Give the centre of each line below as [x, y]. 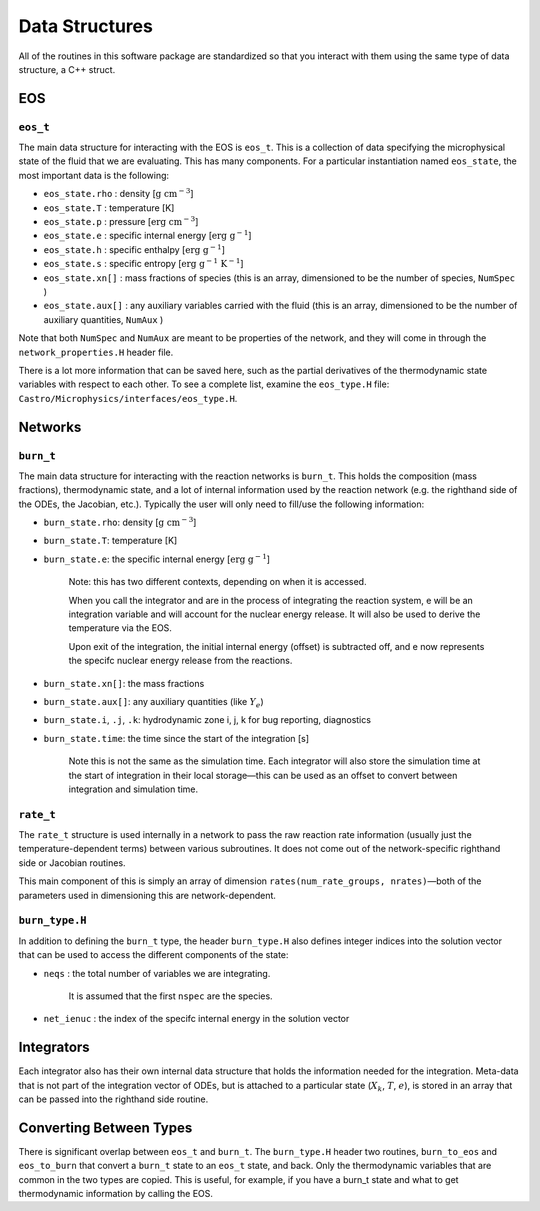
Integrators [54, 1047]
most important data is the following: [94, 175]
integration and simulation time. [133, 789]
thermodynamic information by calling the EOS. [116, 1194]
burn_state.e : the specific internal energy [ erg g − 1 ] [156, 558]
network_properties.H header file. [96, 352]
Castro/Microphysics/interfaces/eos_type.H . [128, 398]
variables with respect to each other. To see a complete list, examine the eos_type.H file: [204, 384]
